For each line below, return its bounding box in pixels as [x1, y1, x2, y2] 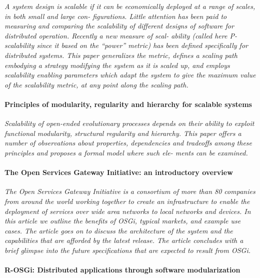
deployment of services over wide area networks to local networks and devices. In [4, 205, 251, 216]
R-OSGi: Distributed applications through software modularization [4, 264, 240, 275]
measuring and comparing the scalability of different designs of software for [4, 20, 234, 31]
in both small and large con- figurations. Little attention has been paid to [4, 10, 227, 21]
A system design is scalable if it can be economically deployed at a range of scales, [4, 1, 255, 11]
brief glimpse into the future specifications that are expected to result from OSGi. [4, 244, 251, 255]
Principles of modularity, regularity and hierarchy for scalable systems [4, 98, 252, 109]
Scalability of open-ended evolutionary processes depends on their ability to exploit [4, 118, 254, 128]
